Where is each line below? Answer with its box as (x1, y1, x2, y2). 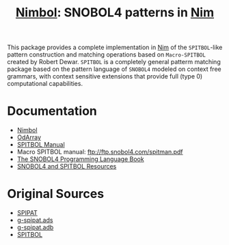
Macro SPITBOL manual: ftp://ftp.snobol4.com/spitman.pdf (16, 148, 183, 156)
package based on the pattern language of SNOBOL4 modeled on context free (7, 65, 221, 73)
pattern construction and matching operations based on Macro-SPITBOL (7, 51, 206, 59)
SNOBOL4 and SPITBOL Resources (16, 162, 117, 171)
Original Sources (7, 186, 105, 202)
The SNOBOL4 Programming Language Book (16, 155, 145, 163)
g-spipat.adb (16, 223, 54, 231)
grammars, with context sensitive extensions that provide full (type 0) (7, 72, 203, 81)
